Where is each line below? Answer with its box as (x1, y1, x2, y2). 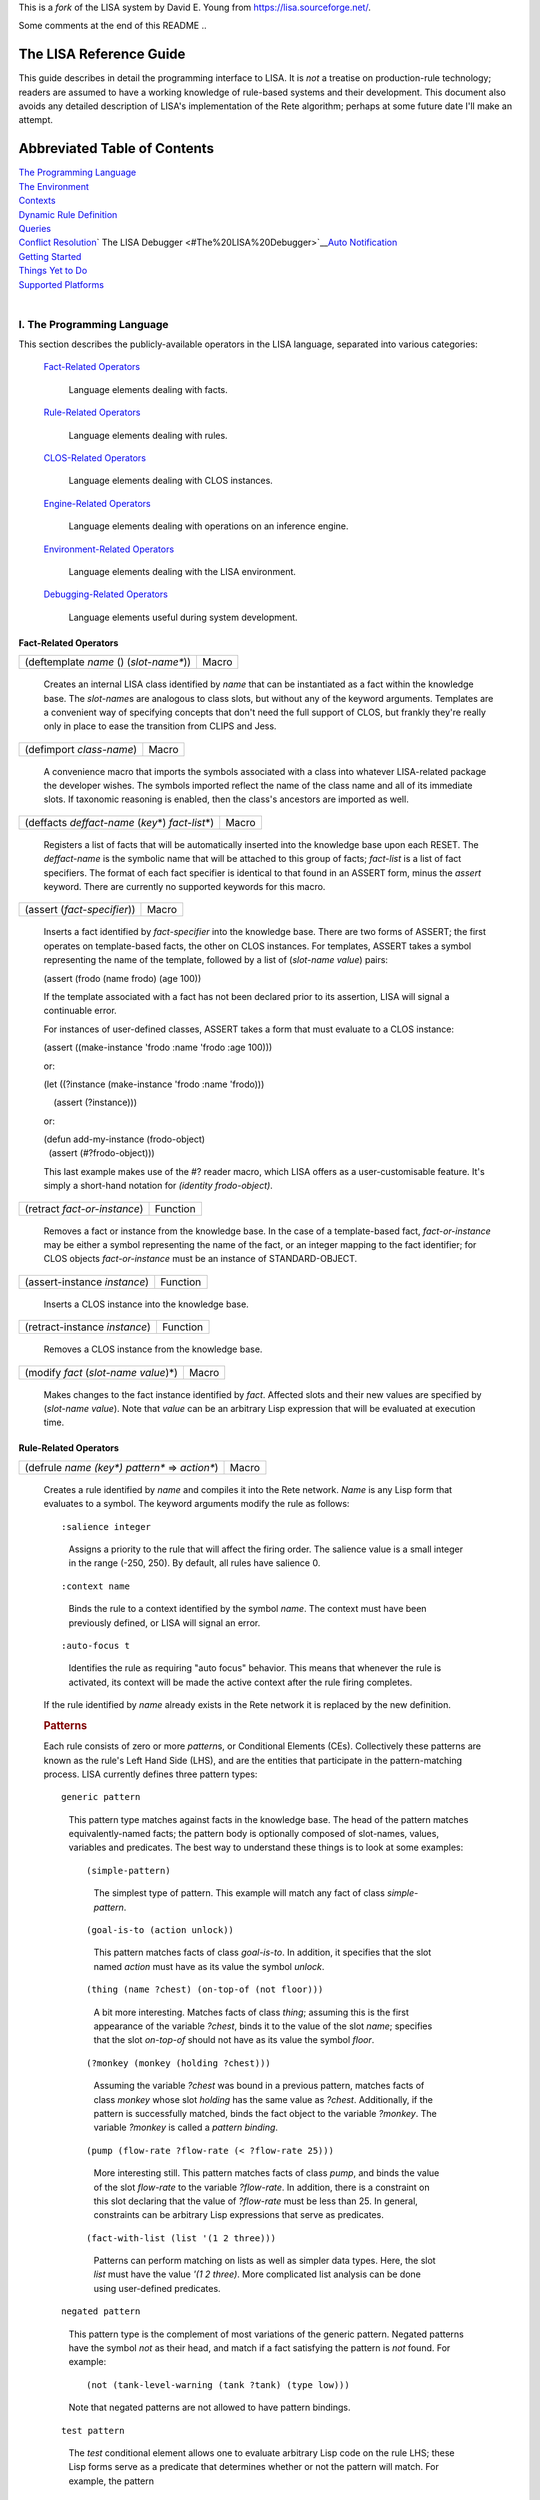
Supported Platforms (18, 278, 105, 290)
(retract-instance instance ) (24, 1320, 152, 1334)
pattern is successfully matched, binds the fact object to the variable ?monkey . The (93, 2107, 437, 2119)
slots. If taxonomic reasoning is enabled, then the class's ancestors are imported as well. (43, 793, 409, 805)
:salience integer (61, 1521, 152, 1532)
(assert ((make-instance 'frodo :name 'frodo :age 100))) (43, 1041, 273, 1054)
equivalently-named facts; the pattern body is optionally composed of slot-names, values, (68, 1828, 440, 1840)
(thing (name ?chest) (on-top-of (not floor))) (86, 1984, 324, 1995)
